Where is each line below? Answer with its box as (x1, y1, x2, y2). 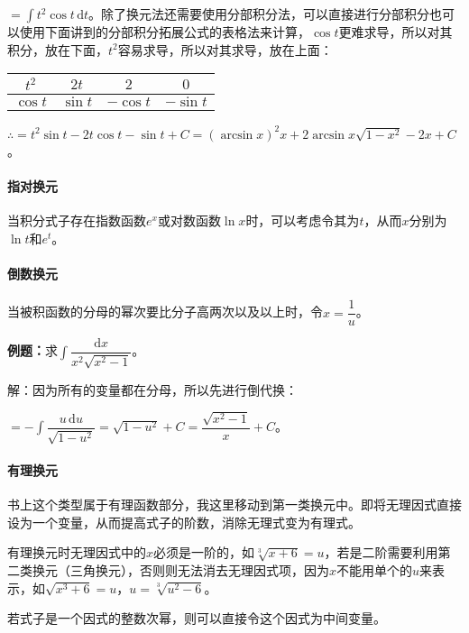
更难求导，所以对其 (338, 23, 453, 41)
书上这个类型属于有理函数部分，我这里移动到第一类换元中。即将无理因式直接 (7, 495, 462, 514)
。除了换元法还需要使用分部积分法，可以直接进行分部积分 (88, 5, 430, 23)
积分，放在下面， (7, 40, 108, 59)
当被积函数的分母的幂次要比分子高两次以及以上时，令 (7, 302, 323, 321)
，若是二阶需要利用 (324, 543, 438, 562)
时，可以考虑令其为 (245, 211, 360, 230)
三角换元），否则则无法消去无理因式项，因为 (69, 561, 329, 580)
